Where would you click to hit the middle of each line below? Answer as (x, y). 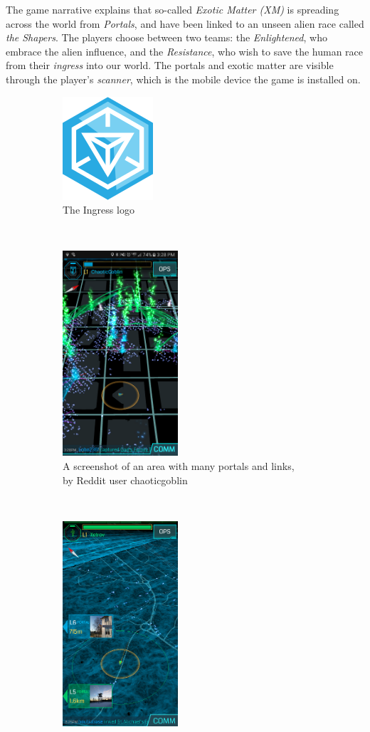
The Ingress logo (99, 210)
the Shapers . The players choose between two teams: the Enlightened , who (166, 37)
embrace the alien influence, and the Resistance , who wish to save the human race (185, 51)
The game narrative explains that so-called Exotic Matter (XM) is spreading (173, 9)
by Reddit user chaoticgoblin (125, 480)
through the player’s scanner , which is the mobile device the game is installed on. (183, 79)
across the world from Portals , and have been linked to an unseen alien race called (185, 23)
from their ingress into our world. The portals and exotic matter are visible (170, 65)
